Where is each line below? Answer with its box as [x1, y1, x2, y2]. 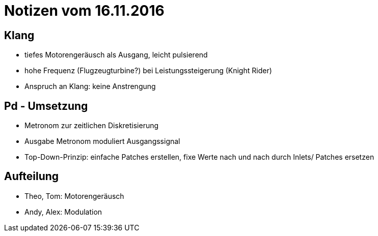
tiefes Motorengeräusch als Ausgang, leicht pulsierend [24, 50, 208, 60]
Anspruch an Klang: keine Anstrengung [24, 82, 156, 91]
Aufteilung [4, 170, 59, 183]
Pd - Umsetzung [4, 99, 88, 112]
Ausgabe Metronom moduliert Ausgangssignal [24, 137, 180, 146]
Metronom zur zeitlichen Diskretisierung [24, 121, 159, 130]
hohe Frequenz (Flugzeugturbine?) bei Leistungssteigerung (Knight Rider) [24, 66, 272, 75]
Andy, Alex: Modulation [24, 207, 102, 216]
